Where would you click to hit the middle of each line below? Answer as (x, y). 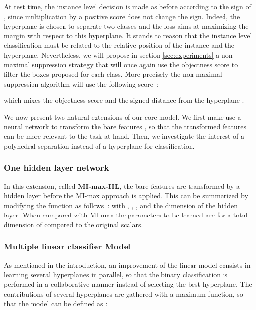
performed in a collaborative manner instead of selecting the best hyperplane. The (128, 284)
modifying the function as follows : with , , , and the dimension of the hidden (121, 205)
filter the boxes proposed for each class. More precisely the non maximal (113, 74)
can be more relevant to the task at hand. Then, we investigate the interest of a (124, 136)
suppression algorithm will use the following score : (81, 83)
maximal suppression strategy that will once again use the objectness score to (121, 64)
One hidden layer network (57, 168)
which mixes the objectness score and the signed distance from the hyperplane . (124, 100)
